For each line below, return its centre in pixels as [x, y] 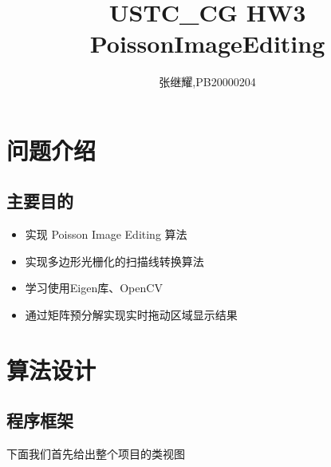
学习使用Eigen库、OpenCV [94, 288]
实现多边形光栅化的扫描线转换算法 [114, 261]
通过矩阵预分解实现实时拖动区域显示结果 [131, 315]
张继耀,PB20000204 [207, 82]
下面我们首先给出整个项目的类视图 [96, 454]
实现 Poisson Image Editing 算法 [106, 234]
